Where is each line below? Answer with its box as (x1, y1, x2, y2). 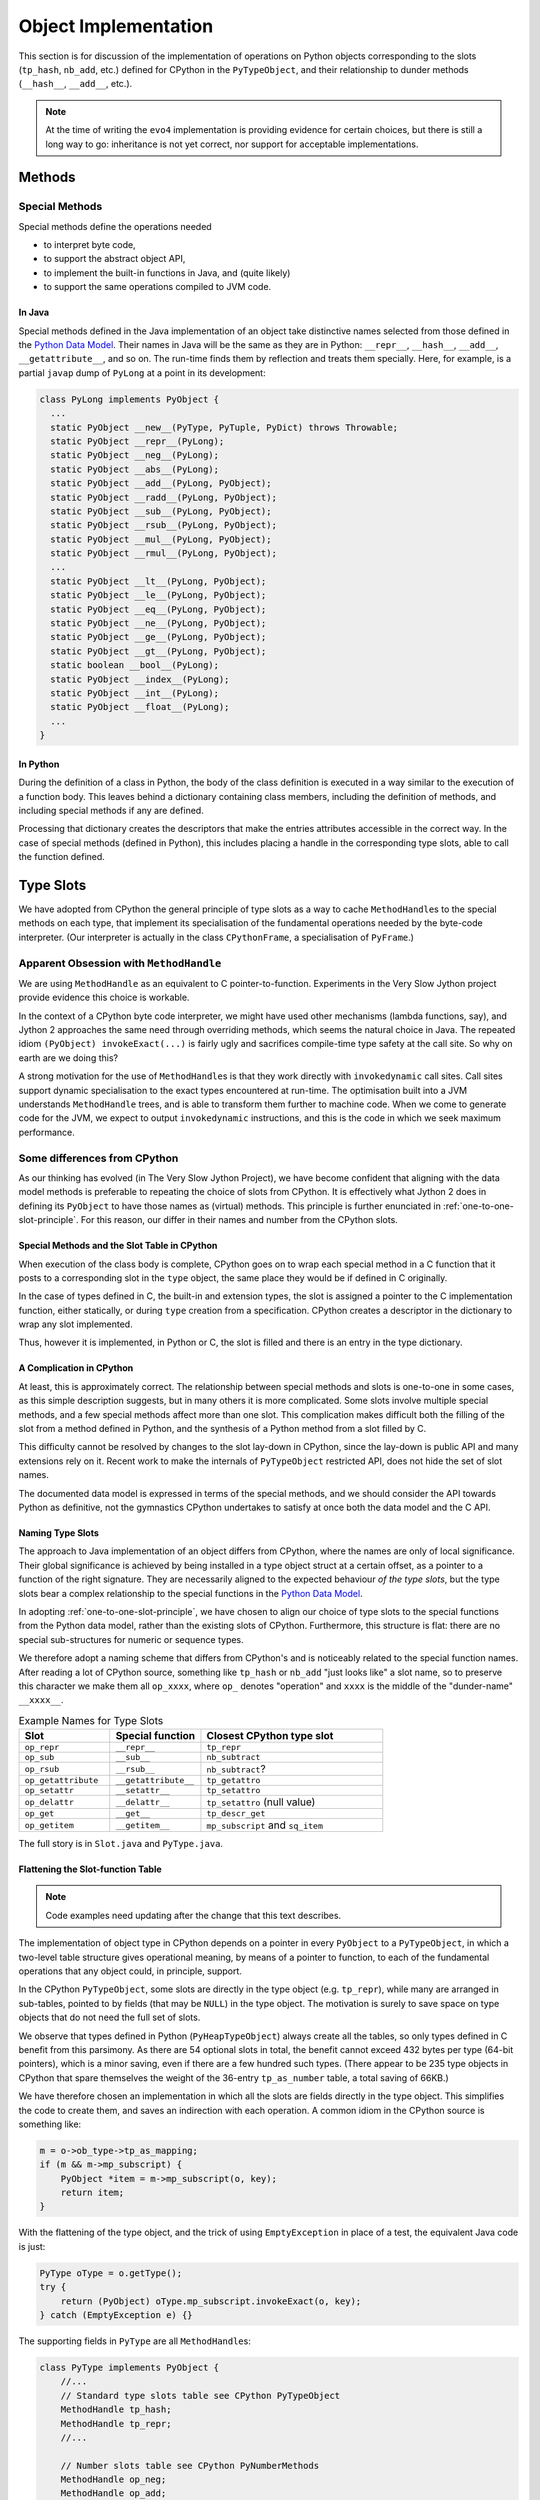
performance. (18, 1126, 75, 1138)
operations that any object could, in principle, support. (18, 1965, 242, 1977)
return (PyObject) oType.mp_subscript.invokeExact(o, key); (60, 2295, 362, 2307)
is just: (18, 2240, 46, 2252)
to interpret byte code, (43, 239, 136, 251)
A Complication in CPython (18, 1362, 134, 1374)
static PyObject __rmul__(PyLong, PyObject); (50, 548, 277, 559)
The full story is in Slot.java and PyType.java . (18, 1838, 224, 1850)
